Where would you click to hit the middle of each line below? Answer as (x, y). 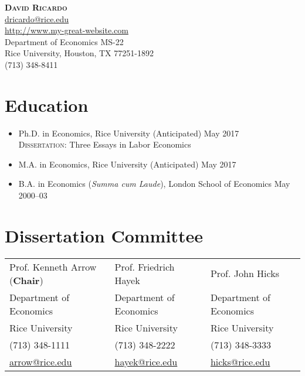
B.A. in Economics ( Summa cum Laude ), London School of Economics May (154, 184)
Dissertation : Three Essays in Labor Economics (105, 144)
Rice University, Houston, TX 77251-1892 (79, 53)
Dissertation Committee (104, 235)
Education (47, 105)
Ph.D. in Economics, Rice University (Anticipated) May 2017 (129, 133)
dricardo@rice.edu (37, 18)
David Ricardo (36, 7)
